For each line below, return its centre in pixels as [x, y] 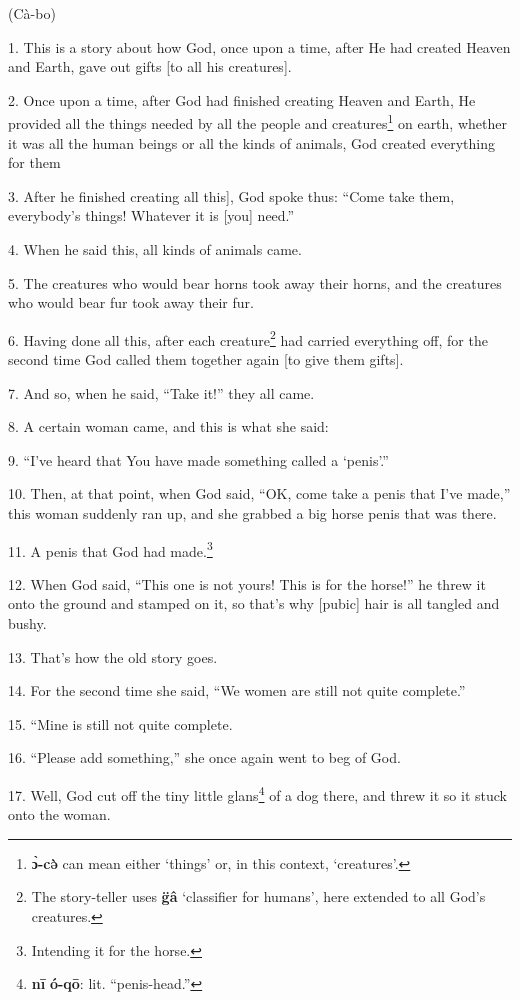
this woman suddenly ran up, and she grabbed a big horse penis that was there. [252, 513]
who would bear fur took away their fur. [131, 302]
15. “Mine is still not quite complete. [120, 723]
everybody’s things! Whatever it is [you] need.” [151, 215]
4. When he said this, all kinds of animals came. [155, 249]
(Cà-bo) [32, 13]
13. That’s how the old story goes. [113, 656]
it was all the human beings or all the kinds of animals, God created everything [252, 142]
